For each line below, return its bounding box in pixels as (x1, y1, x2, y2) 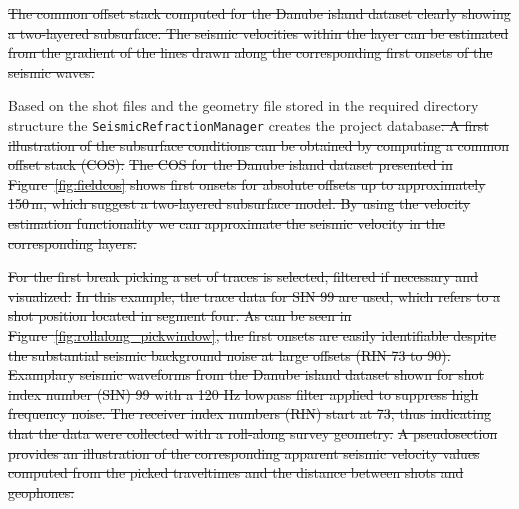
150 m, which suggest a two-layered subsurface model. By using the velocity (8, 193, 471, 214)
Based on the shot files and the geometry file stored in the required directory (8, 95, 479, 116)
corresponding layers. (8, 232, 137, 253)
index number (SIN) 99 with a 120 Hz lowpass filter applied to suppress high (8, 383, 479, 404)
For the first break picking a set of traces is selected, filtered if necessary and (8, 266, 478, 287)
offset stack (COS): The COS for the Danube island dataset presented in (8, 154, 453, 175)
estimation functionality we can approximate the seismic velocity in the (8, 213, 445, 233)
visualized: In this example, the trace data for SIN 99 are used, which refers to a (8, 285, 501, 306)
